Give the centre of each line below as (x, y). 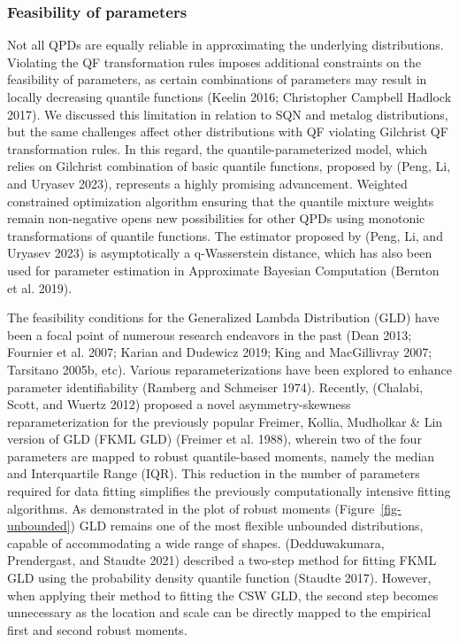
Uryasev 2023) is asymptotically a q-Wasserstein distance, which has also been (220, 253)
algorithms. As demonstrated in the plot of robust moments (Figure (191, 508)
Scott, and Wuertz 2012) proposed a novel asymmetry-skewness (179, 404)
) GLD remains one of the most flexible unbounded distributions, (247, 526)
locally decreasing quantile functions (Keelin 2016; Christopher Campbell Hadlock (229, 97)
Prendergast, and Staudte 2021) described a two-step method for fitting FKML (222, 560)
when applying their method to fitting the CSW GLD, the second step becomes (223, 595)
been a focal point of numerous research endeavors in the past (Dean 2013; (210, 334)
